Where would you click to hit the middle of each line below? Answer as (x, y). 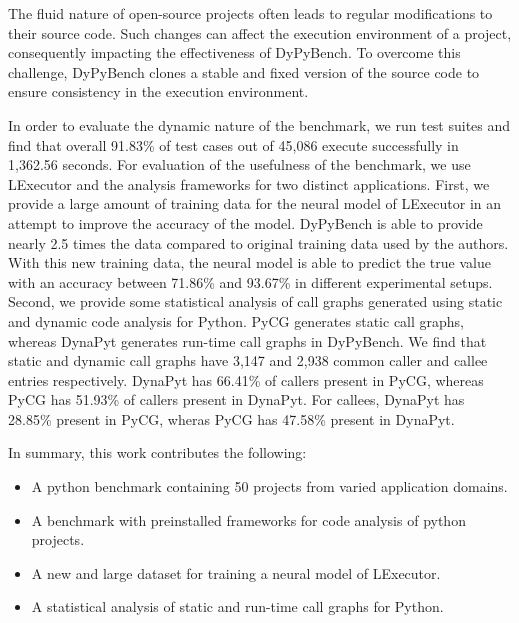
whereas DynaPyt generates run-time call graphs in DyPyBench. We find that (247, 340)
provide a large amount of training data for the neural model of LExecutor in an (255, 203)
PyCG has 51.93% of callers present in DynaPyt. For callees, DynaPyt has (236, 399)
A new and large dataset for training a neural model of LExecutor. (236, 572)
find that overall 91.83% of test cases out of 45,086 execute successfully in (233, 144)
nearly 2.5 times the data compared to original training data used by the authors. (258, 242)
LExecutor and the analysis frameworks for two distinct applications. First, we (249, 183)
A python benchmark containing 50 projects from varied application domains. (269, 486)
